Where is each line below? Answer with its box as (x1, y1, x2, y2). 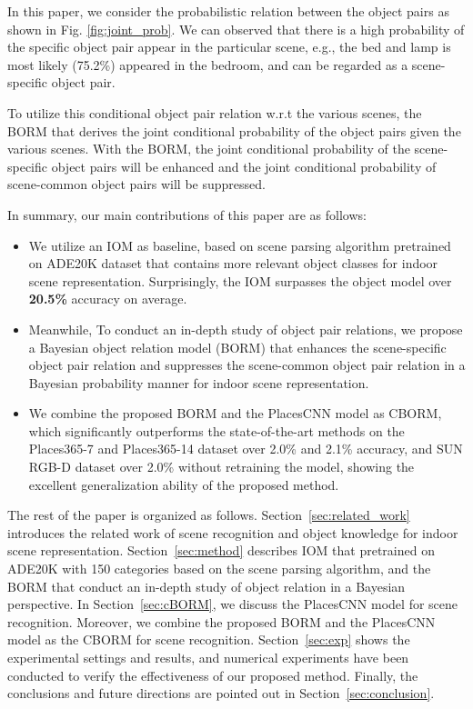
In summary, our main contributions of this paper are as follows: (7, 205, 367, 224)
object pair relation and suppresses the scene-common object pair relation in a (28, 355, 466, 374)
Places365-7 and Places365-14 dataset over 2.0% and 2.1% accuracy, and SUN (28, 439, 463, 458)
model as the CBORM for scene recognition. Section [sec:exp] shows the (7, 630, 410, 649)
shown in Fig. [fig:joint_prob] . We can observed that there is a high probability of (7, 19, 465, 38)
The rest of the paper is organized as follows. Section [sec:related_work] (7, 505, 410, 524)
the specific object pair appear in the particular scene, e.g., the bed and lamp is (7, 37, 451, 56)
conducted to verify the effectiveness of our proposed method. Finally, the (7, 665, 418, 684)
